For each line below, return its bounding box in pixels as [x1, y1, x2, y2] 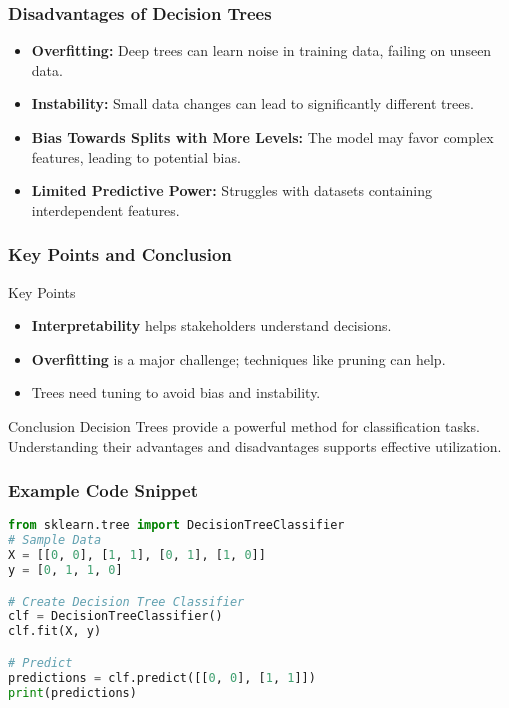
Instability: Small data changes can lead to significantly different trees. [31, 93, 474, 114]
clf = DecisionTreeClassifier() [8, 609, 223, 624]
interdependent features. [31, 199, 180, 220]
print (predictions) [8, 685, 137, 700]
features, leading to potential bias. [31, 146, 241, 167]
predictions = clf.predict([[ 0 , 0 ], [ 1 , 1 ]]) [8, 670, 316, 685]
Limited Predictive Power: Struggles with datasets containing [31, 180, 433, 201]
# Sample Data [8, 533, 102, 548]
